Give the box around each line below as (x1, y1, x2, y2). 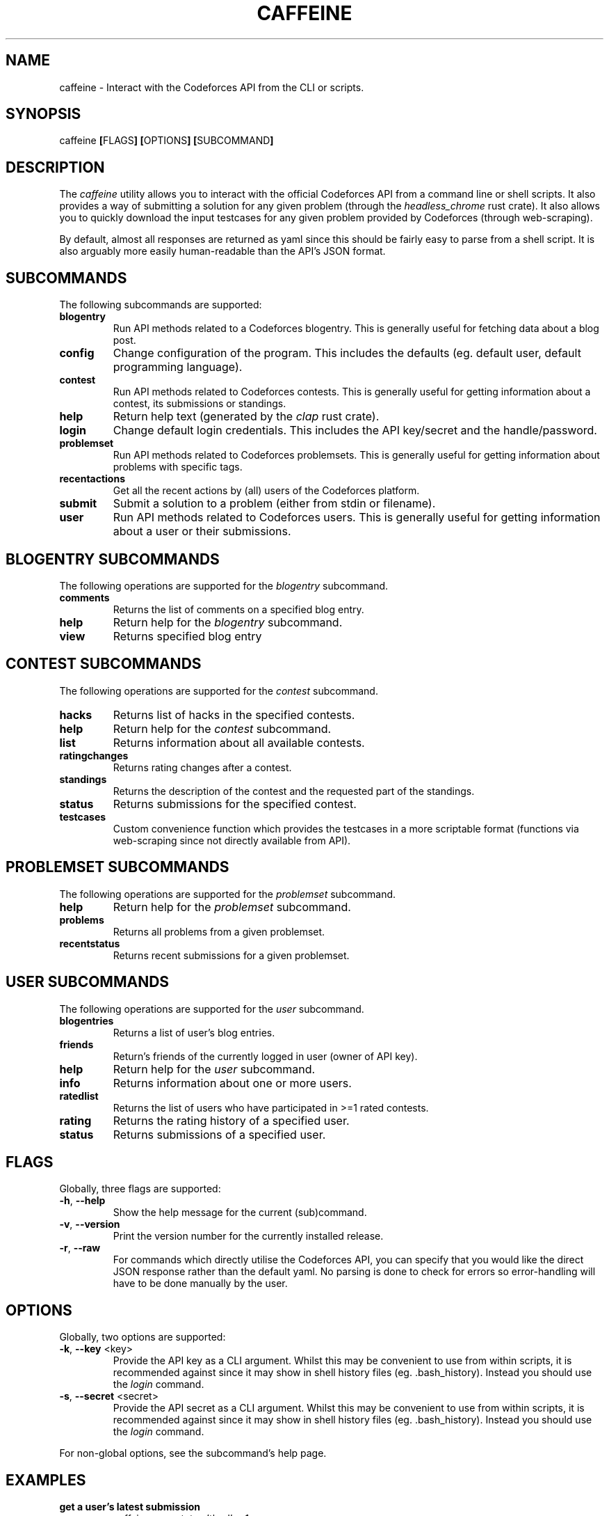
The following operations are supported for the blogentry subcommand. (59, 579, 389, 592)
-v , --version (59, 1218, 120, 1231)
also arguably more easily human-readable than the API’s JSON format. (59, 245, 386, 258)
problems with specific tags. (113, 461, 243, 473)
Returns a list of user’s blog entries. (113, 1026, 275, 1039)
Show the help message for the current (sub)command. (113, 1206, 367, 1219)
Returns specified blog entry (113, 629, 262, 643)
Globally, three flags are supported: (59, 1183, 221, 1195)
